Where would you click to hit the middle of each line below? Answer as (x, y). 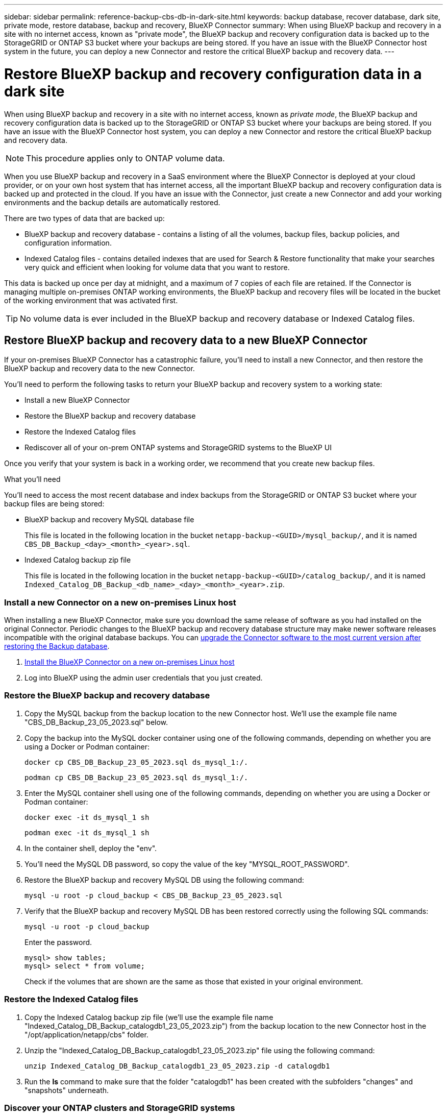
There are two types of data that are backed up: (84, 218)
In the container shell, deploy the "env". (91, 848)
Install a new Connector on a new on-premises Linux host (120, 602)
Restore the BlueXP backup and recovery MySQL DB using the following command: (164, 880)
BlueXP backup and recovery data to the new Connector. (100, 369)
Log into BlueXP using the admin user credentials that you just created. (144, 678)
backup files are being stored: (54, 504)
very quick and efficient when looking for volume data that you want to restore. (157, 267)
